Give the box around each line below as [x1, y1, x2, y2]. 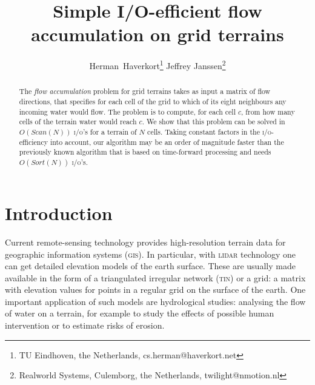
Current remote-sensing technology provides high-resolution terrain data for [5, 235, 286, 248]
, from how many [241, 106, 295, 116]
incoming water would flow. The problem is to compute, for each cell [19, 106, 236, 116]
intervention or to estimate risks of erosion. [5, 319, 165, 332]
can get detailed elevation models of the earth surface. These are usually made [5, 259, 296, 272]
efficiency [19, 136, 48, 147]
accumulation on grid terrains [31, 22, 284, 47]
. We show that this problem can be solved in [142, 116, 285, 127]
